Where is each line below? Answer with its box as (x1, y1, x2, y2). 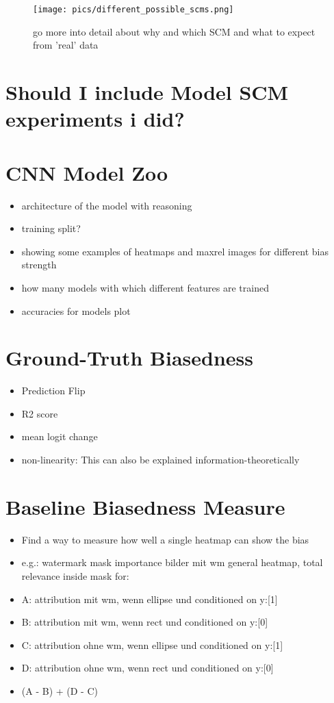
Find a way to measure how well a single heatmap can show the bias (21, 532, 309, 546)
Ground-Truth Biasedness (5, 344, 254, 372)
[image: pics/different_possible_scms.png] (33, 5, 234, 14)
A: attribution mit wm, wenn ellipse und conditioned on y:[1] (21, 591, 278, 606)
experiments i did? (5, 105, 185, 133)
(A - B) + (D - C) (21, 683, 98, 698)
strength (21, 257, 57, 272)
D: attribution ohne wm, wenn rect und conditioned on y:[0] (21, 661, 274, 675)
